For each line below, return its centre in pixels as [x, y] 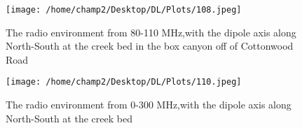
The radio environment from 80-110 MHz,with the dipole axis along [151, 32]
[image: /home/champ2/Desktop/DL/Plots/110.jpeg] [124, 82]
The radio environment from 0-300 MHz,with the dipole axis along [149, 105]
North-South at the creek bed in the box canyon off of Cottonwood [150, 46]
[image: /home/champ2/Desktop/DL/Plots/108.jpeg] [124, 10]
